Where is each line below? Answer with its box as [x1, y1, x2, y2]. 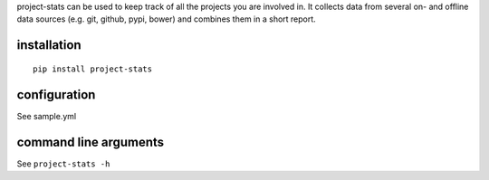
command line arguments [16, 134, 165, 149]
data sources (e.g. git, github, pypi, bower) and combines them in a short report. [16, 14, 316, 24]
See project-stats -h [16, 158, 110, 169]
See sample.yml [16, 110, 77, 121]
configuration [16, 87, 96, 102]
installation [16, 37, 81, 53]
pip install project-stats [33, 63, 153, 74]
